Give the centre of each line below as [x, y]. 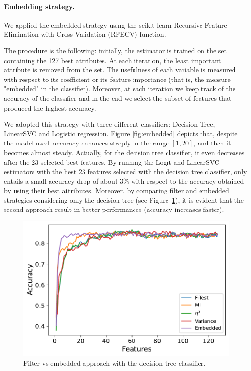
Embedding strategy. [39, 6]
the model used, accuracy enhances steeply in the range [86, 143]
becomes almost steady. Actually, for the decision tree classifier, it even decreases [124, 152]
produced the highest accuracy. [50, 107]
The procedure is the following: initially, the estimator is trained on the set [115, 50]
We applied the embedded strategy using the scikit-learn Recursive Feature [116, 24]
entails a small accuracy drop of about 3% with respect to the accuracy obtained [124, 181]
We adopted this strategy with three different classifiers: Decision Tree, [109, 124]
